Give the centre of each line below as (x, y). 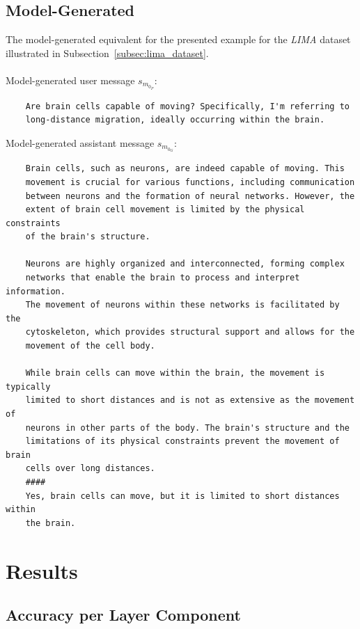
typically (28, 387)
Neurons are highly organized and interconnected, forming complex (185, 264)
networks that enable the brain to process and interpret (163, 278)
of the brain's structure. (88, 237)
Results (42, 570)
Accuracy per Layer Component (123, 615)
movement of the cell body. (90, 346)
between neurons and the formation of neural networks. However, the (190, 196)
